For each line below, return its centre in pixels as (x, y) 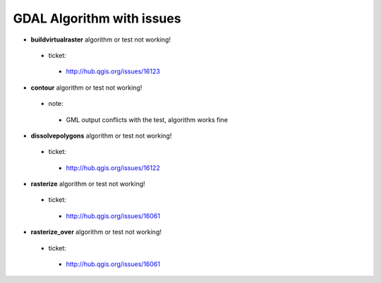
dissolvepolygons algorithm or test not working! (101, 136)
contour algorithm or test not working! (86, 88)
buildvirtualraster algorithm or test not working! (101, 40)
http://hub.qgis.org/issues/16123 (113, 71)
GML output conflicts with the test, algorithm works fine (147, 119)
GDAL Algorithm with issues (97, 18)
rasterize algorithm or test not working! (88, 184)
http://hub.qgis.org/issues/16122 (113, 168)
